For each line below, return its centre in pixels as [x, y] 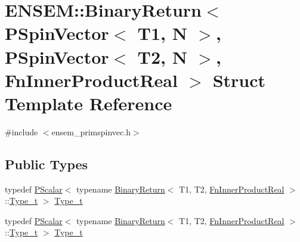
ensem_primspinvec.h [91, 131]
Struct [239, 80]
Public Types [47, 164]
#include [21, 131]
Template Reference [89, 103]
